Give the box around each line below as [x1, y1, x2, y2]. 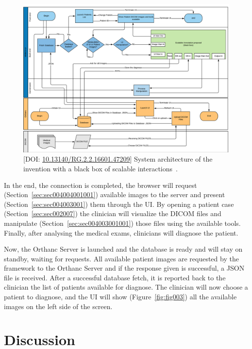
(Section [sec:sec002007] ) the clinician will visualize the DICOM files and [4, 208, 221, 219]
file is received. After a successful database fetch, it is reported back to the [4, 272, 226, 282]
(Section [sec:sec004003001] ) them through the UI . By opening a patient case [4, 199, 234, 209]
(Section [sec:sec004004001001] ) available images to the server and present [4, 189, 225, 200]
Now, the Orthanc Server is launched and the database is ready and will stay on [4, 244, 243, 254]
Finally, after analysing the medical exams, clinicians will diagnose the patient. [4, 227, 238, 238]
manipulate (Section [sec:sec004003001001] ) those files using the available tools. [4, 218, 241, 228]
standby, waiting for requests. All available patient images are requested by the [4, 253, 239, 263]
